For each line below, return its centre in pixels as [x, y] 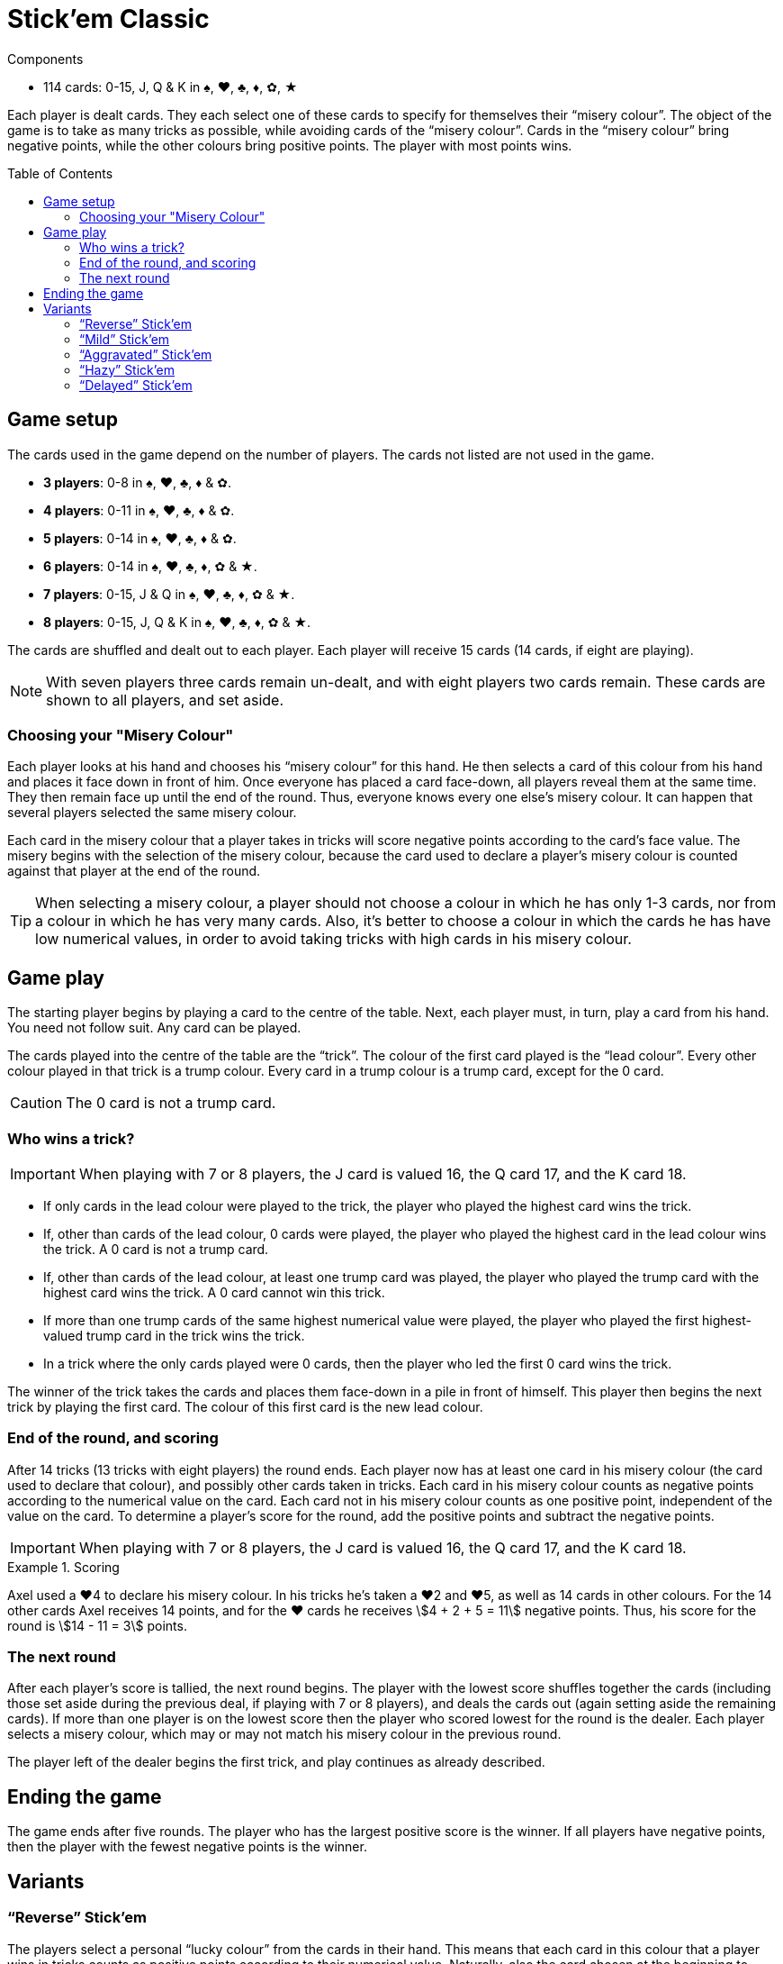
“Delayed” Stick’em [136, 385]
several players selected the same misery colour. [152, 813]
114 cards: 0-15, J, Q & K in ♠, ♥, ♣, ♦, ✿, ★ [171, 86]
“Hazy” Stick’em [127, 369]
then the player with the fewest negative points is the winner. [187, 1847]
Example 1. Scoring [63, 1567]
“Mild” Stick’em [125, 339]
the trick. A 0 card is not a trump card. [156, 1249]
